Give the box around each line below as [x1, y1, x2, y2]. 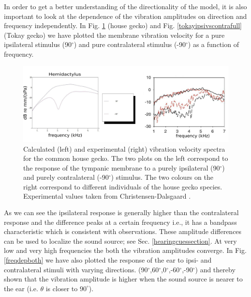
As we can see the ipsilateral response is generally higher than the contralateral [4, 207, 239, 218]
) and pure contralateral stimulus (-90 [74, 39, 186, 49]
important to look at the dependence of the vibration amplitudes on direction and [4, 11, 247, 21]
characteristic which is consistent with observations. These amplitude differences [4, 226, 242, 236]
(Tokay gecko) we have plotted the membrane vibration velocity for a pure [4, 30, 225, 40]
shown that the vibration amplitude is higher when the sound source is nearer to [4, 274, 243, 284]
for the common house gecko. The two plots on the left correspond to [23, 153, 228, 163]
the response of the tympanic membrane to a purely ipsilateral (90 [23, 162, 220, 172]
